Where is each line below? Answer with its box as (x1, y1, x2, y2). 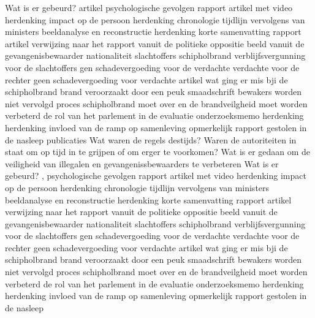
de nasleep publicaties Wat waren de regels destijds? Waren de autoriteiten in (5, 133, 297, 146)
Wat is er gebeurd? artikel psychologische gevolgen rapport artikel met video (5, 1, 293, 13)
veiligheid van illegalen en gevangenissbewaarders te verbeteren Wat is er (5, 157, 279, 170)
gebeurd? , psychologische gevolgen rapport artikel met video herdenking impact (5, 169, 306, 182)
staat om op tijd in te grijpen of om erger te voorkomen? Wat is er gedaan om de (5, 145, 311, 158)
